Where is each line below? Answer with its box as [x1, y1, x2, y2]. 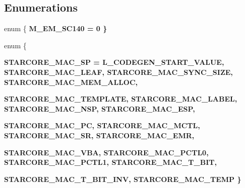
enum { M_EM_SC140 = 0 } [4, 23, 107, 34]
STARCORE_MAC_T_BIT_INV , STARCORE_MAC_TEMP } [4, 173, 241, 184]
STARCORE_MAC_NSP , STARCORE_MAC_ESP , [4, 103, 195, 114]
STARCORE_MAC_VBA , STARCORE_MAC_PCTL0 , [4, 147, 209, 157]
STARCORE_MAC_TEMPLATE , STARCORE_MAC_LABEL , [4, 93, 237, 104]
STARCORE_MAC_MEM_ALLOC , [4, 76, 138, 87]
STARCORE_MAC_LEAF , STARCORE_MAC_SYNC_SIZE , [4, 66, 233, 77]
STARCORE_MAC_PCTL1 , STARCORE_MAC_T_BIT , [4, 157, 217, 167]
